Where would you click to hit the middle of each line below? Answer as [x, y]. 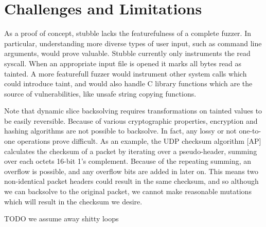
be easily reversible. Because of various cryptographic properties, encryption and [131, 120]
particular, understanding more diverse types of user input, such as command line [133, 43]
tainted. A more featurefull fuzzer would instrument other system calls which [126, 73]
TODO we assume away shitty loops [61, 219]
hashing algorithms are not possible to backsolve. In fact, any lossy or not [120, 131]
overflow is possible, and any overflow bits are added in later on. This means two [131, 171]
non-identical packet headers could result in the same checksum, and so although [131, 181]
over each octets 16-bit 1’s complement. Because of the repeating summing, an [128, 161]
